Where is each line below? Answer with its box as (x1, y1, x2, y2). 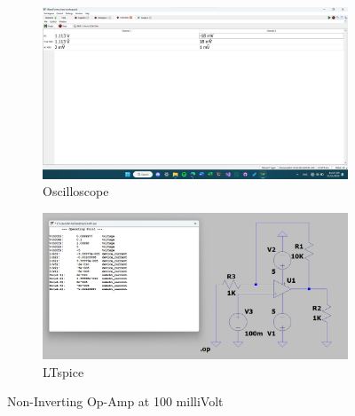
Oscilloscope (43, 182, 109, 200)
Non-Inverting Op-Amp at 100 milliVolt (7, 392, 224, 411)
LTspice (43, 362, 84, 381)
